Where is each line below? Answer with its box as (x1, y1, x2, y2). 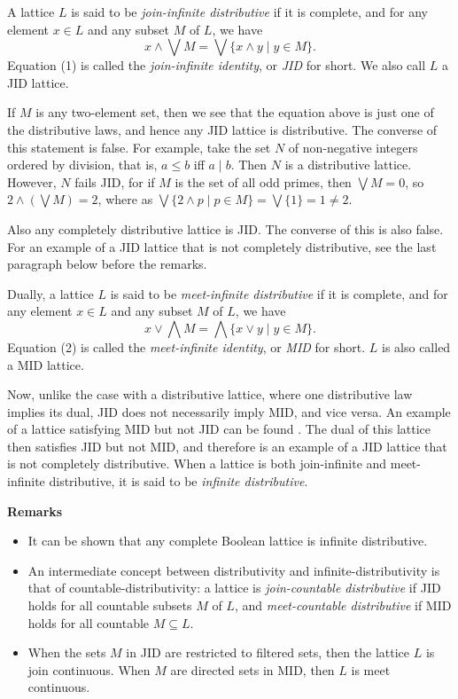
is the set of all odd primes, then (175, 172, 352, 191)
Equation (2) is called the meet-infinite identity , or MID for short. (7, 337, 366, 356)
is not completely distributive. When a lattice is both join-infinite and (7, 454, 387, 473)
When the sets (27, 643, 106, 662)
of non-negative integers (288, 137, 418, 156)
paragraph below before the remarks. (7, 255, 207, 273)
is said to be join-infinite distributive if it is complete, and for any (71, 3, 428, 20)
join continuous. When (27, 660, 151, 679)
